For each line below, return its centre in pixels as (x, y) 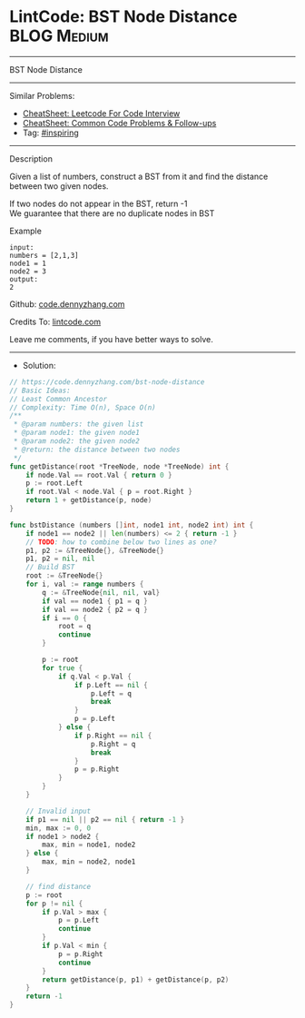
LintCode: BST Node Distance (123, 17)
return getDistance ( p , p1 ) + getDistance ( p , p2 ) (136, 979)
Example (26, 231)
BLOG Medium (59, 36)
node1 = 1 (28, 263)
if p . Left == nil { (111, 685)
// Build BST (50, 568)
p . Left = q (111, 693)
